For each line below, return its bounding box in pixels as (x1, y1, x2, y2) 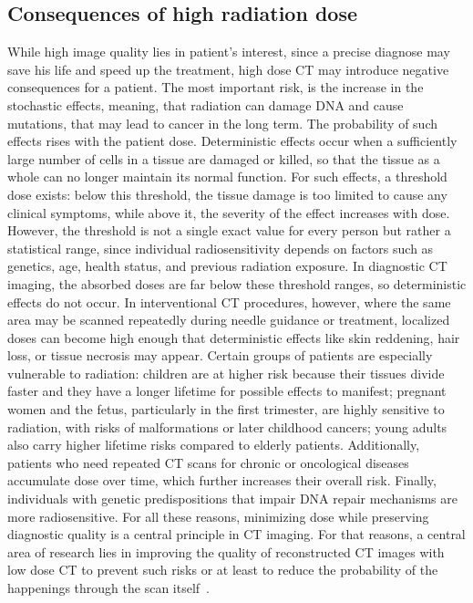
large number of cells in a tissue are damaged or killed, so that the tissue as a (7, 149, 440, 168)
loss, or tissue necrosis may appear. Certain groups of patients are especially (7, 346, 433, 365)
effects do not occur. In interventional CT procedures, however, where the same (7, 292, 451, 311)
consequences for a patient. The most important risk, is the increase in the (7, 78, 424, 97)
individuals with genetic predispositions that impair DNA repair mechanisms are (7, 489, 458, 508)
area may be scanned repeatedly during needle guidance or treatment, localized (7, 310, 450, 329)
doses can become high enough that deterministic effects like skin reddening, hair (7, 327, 460, 347)
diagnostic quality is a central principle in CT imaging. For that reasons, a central (7, 525, 466, 544)
